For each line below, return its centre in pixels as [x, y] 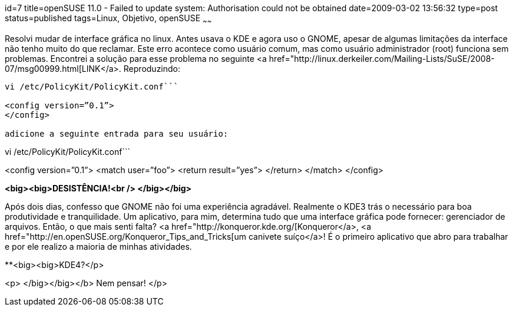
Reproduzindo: [152, 68]
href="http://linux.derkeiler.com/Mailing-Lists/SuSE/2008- [382, 58]
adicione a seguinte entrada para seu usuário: [117, 133]
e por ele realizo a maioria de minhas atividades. [98, 246]
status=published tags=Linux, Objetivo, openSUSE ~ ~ [108, 19]
